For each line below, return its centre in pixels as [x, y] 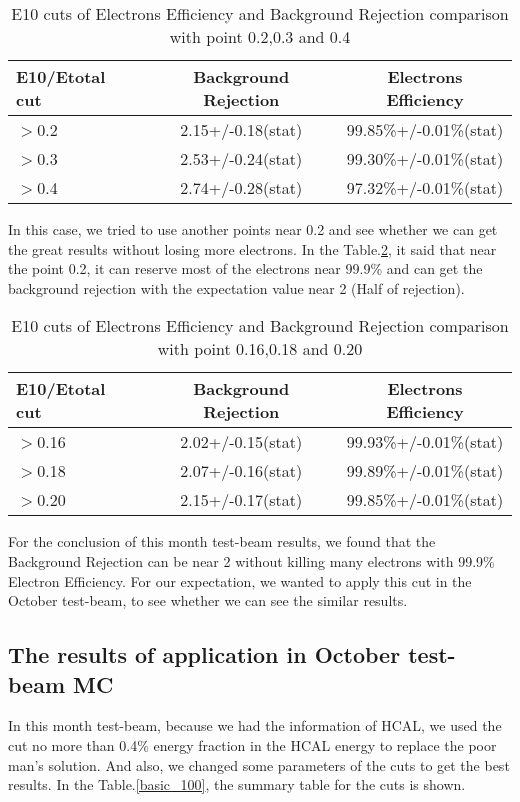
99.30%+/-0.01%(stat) [425, 158]
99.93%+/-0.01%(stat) [425, 442]
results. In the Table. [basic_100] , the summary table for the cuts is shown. [237, 784]
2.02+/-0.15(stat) [241, 442]
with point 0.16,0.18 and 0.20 [260, 349]
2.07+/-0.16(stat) [241, 471]
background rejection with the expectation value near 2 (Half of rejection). [236, 287]
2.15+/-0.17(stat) [241, 500]
